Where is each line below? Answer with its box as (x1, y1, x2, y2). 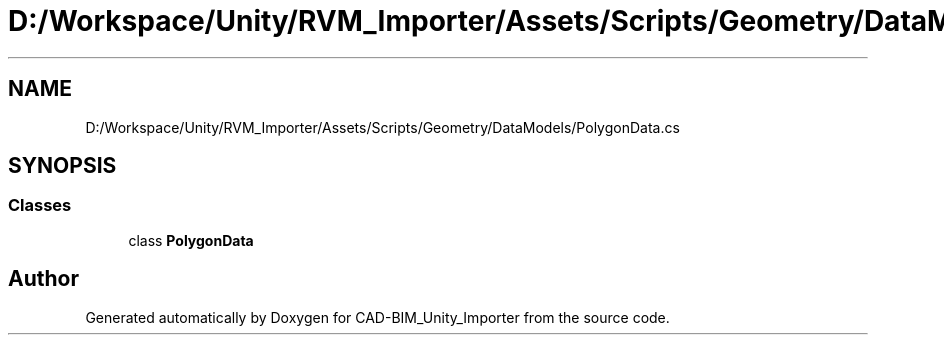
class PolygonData (128, 231, 254, 249)
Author (8, 266, 79, 292)
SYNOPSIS (8, 153, 117, 179)
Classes (8, 195, 72, 216)
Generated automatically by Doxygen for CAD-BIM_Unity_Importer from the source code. (85, 308, 670, 326)
